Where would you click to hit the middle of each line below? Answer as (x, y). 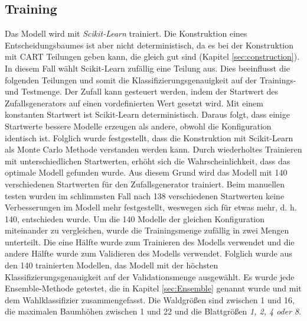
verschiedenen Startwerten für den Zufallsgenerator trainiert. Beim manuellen (145, 184)
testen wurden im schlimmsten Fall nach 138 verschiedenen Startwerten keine (145, 195)
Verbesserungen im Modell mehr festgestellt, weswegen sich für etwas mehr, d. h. (151, 207)
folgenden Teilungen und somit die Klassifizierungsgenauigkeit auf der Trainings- (151, 80)
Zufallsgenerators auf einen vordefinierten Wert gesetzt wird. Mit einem (134, 103)
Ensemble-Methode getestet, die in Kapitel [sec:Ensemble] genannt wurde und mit (153, 288)
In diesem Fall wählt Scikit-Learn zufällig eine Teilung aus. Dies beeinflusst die (147, 68)
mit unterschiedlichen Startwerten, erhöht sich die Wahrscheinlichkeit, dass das (148, 160)
